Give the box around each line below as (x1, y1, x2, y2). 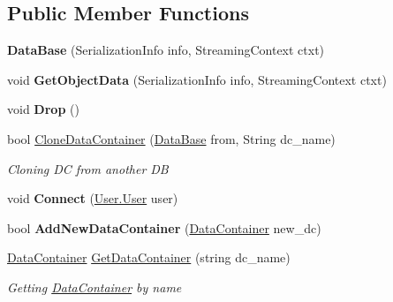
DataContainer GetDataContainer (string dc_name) (7, 248, 291, 267)
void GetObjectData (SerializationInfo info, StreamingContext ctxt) (7, 70, 387, 88)
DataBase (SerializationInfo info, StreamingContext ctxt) (7, 41, 325, 59)
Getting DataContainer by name (7, 277, 182, 296)
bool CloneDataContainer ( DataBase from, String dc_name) (7, 129, 336, 147)
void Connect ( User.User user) (7, 189, 178, 208)
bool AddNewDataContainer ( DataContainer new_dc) (7, 218, 321, 237)
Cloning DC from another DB (7, 159, 169, 177)
